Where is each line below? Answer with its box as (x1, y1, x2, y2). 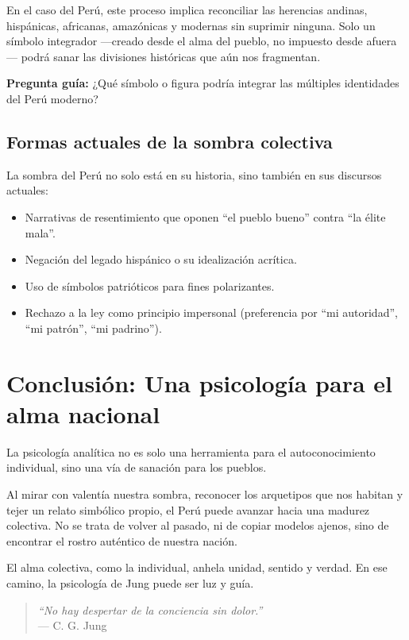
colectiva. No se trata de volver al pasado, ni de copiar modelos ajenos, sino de (6, 517, 389, 534)
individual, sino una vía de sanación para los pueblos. (6, 459, 267, 476)
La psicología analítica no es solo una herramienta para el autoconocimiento (6, 443, 376, 460)
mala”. (25, 224, 56, 241)
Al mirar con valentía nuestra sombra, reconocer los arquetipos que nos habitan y (6, 486, 403, 503)
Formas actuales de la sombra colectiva (6, 129, 333, 153)
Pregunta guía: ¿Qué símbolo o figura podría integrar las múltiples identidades (6, 75, 399, 91)
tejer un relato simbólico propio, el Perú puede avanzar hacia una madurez (6, 501, 370, 518)
